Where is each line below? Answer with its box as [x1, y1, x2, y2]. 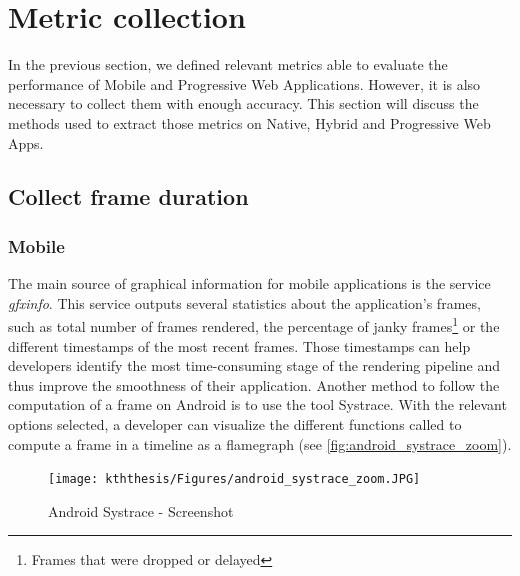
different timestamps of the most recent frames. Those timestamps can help [8, 335, 471, 356]
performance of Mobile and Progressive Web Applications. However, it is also [8, 73, 481, 94]
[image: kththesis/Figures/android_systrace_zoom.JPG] [48, 472, 421, 487]
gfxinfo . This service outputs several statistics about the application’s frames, [8, 292, 481, 313]
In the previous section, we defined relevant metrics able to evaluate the [8, 54, 448, 75]
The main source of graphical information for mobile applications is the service [8, 273, 491, 294]
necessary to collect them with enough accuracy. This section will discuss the [8, 93, 479, 114]
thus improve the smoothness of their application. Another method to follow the [8, 374, 500, 395]
